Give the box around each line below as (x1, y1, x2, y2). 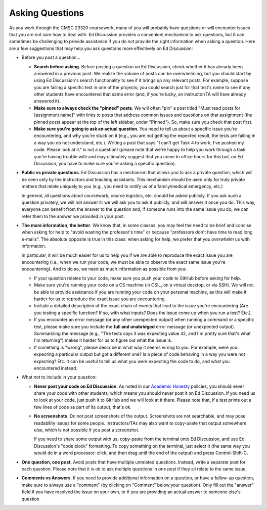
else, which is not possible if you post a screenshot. (34, 427, 139, 433)
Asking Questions (9, 7, 84, 18)
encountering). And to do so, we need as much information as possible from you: (21, 266, 187, 272)
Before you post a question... (21, 54, 81, 60)
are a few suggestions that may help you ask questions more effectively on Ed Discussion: (9, 45, 193, 51)
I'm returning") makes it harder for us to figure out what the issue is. (34, 337, 173, 343)
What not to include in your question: (21, 374, 97, 380)
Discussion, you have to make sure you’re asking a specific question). (34, 160, 177, 166)
